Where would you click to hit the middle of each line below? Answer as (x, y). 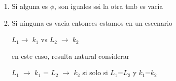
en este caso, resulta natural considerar (70, 56)
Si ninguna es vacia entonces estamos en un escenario (92, 22)
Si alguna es (30, 6)
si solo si (95, 72)
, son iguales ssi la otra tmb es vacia (109, 6)
